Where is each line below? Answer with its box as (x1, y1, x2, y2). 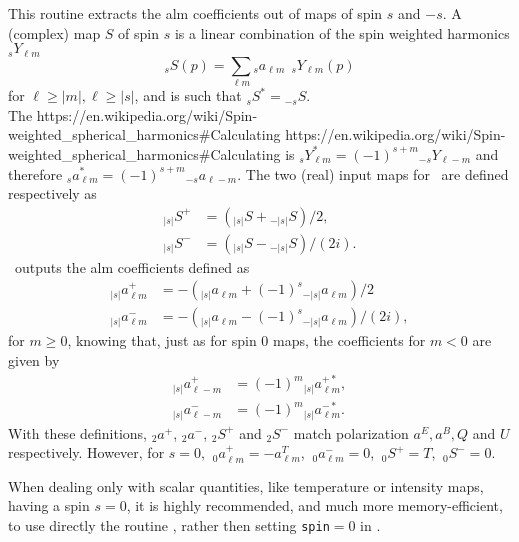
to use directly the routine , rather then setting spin (8, 514, 330, 535)
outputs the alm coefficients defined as (14, 256, 250, 277)
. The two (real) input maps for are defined (237, 163, 509, 184)
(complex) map (8, 22, 101, 43)
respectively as (8, 183, 97, 204)
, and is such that (134, 85, 242, 106)
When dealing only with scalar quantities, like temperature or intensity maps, (8, 475, 484, 496)
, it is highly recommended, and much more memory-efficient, (126, 495, 503, 516)
